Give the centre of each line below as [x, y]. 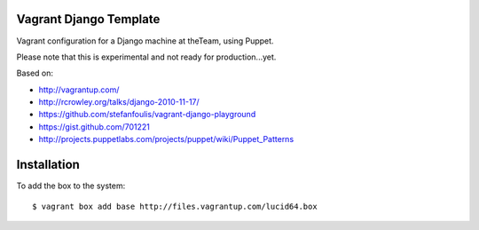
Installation [48, 165]
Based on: [35, 73]
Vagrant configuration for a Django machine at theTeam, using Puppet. [145, 41]
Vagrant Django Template [88, 19]
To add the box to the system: [71, 186]
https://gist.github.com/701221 [94, 127]
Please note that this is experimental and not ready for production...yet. [146, 57]
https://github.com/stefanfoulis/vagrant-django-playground [147, 115]
